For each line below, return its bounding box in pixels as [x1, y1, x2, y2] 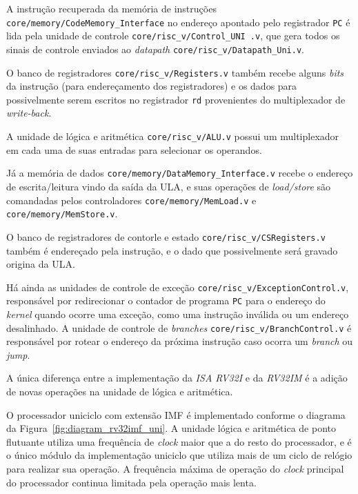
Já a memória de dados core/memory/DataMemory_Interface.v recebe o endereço [6, 166, 353, 180]
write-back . [6, 106, 52, 120]
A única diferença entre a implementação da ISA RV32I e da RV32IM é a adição [6, 370, 348, 385]
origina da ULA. [6, 257, 75, 271]
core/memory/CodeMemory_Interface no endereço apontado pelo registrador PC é [6, 14, 350, 29]
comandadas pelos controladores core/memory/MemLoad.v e [6, 192, 257, 207]
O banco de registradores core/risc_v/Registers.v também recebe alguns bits [6, 65, 344, 79]
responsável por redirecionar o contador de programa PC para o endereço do [6, 293, 326, 308]
